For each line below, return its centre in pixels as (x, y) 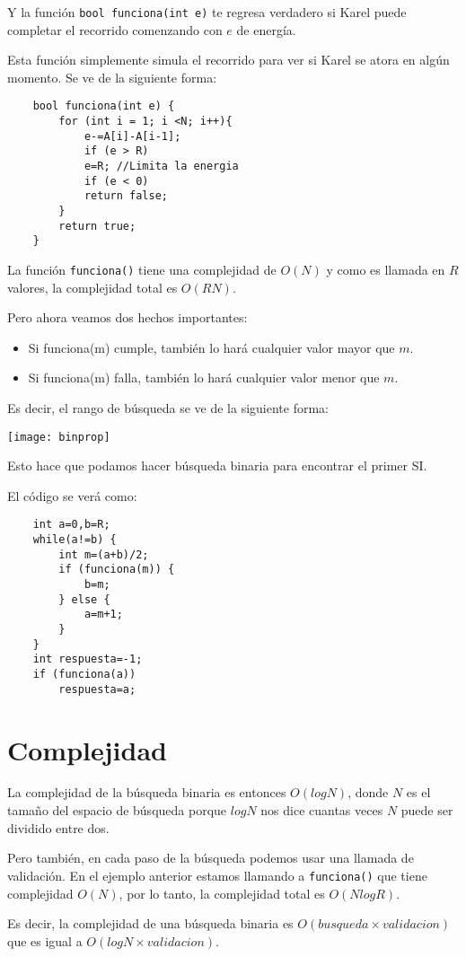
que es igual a (45, 940)
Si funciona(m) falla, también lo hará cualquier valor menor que (204, 378)
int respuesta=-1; (88, 659)
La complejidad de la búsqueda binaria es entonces (147, 792)
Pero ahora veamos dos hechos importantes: (127, 317)
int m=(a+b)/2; (104, 554)
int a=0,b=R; (71, 525)
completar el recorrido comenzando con (115, 29)
